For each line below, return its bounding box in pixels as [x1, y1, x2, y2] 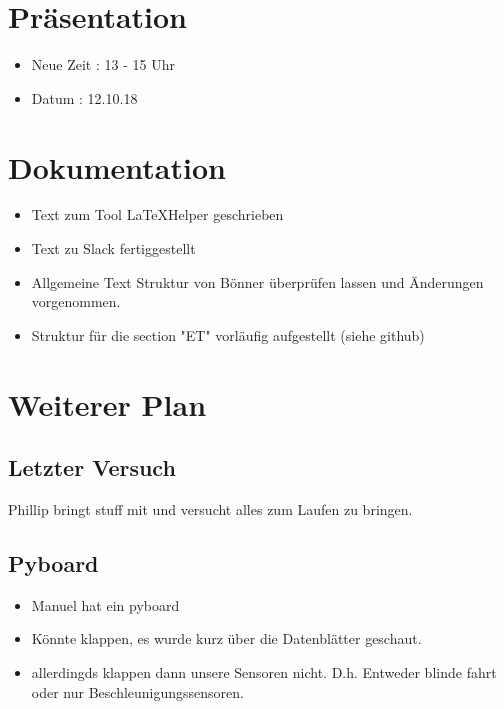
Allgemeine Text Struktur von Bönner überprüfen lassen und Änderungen [31, 271, 484, 292]
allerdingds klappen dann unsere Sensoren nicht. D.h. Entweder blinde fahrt [31, 661, 497, 682]
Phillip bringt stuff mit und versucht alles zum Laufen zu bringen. [8, 498, 413, 519]
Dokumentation [8, 146, 226, 187]
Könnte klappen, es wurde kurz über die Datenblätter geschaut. [31, 628, 422, 649]
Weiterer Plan [8, 383, 207, 424]
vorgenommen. [31, 291, 121, 312]
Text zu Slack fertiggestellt [31, 238, 196, 259]
